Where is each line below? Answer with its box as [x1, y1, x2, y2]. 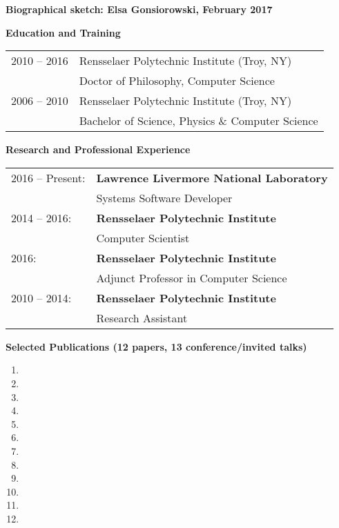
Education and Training [6, 25, 121, 39]
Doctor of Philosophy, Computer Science [79, 72, 275, 89]
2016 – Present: [11, 169, 86, 186]
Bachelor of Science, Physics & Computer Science [79, 113, 318, 129]
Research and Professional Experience [6, 142, 191, 157]
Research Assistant [96, 309, 188, 326]
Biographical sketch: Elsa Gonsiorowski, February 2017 [6, 2, 273, 16]
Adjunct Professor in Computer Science [96, 269, 287, 286]
